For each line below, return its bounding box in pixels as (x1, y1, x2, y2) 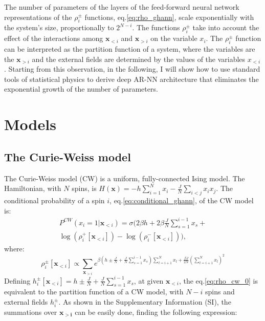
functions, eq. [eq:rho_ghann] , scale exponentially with (84, 11, 254, 22)
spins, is (72, 183, 97, 194)
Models (4, 114, 56, 135)
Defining (4, 275, 31, 286)
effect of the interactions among (4, 33, 103, 44)
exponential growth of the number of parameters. (4, 83, 158, 94)
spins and (205, 286, 235, 297)
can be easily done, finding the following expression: (75, 306, 237, 317)
